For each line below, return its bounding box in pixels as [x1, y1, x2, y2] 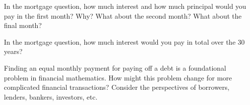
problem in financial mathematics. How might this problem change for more [4, 72, 232, 82]
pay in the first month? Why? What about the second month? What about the [4, 10, 242, 21]
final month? [4, 20, 42, 30]
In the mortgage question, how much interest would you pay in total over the [4, 36, 236, 47]
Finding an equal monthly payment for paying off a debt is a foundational [4, 62, 226, 73]
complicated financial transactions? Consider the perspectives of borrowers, [4, 82, 229, 92]
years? [4, 46, 23, 56]
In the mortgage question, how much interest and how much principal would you [4, 1, 247, 11]
